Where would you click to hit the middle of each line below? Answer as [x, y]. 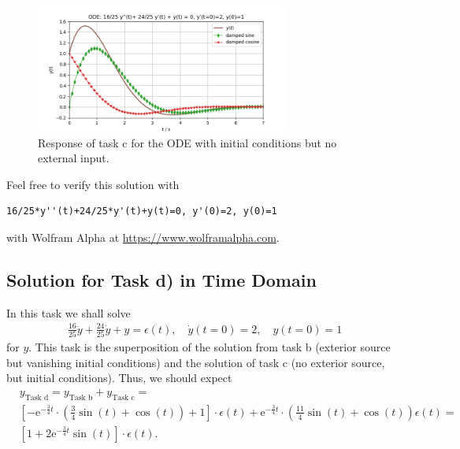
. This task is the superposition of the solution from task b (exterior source [210, 347]
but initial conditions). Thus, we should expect [119, 378]
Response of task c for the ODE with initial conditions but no [187, 142]
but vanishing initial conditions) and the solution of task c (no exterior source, [196, 362]
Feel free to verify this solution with [93, 184]
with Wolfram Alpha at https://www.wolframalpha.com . [143, 237]
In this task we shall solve [69, 312]
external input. [74, 158]
